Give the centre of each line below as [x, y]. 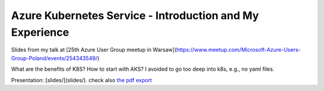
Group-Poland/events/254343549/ [54, 58]
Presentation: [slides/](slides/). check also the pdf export [82, 80]
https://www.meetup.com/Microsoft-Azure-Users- [238, 50]
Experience [40, 32]
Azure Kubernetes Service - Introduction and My [135, 15]
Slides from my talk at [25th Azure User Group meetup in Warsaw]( [94, 50]
